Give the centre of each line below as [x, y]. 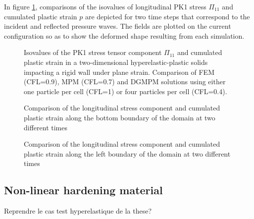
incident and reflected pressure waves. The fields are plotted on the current [118, 26]
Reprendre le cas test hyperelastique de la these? [78, 211]
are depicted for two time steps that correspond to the [167, 16]
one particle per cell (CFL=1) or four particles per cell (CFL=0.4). [126, 91]
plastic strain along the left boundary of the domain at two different [127, 153]
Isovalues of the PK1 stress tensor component [93, 52]
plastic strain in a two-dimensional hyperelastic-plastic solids [116, 62]
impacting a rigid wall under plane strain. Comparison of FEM [119, 72]
